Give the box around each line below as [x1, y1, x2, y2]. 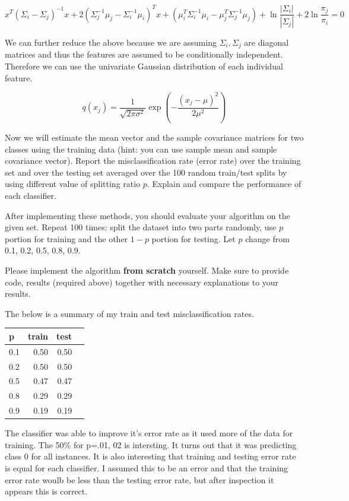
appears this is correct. [5, 485, 88, 497]
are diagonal [244, 36, 289, 48]
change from [245, 232, 290, 245]
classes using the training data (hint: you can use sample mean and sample [5, 142, 277, 155]
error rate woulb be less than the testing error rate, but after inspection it [5, 473, 274, 486]
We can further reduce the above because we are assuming [5, 36, 217, 48]
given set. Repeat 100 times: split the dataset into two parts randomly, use [5, 221, 277, 233]
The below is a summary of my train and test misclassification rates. [5, 307, 254, 319]
